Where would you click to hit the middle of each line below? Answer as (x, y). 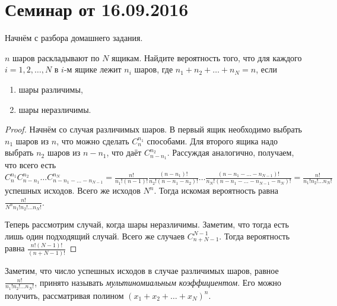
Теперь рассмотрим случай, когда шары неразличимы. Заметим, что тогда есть (147, 224)
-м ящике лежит (93, 69)
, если (266, 69)
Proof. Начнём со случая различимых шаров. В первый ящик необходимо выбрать (153, 129)
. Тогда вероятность (255, 236)
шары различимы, (51, 89)
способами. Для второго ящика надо (212, 141)
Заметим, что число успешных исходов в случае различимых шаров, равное (142, 270)
